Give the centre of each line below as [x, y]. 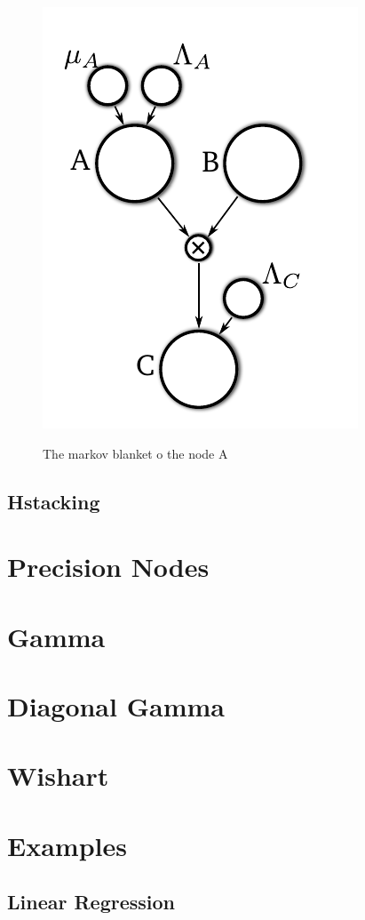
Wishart [58, 776]
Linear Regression [91, 902]
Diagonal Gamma [116, 705]
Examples [67, 845]
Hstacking [54, 501]
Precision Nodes [108, 567]
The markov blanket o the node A [135, 453]
